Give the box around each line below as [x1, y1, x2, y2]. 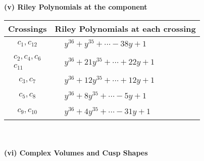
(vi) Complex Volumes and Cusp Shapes [4, 147, 148, 158]
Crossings [8, 22, 47, 34]
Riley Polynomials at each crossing [55, 22, 196, 34]
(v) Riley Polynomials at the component [4, 2, 147, 12]
